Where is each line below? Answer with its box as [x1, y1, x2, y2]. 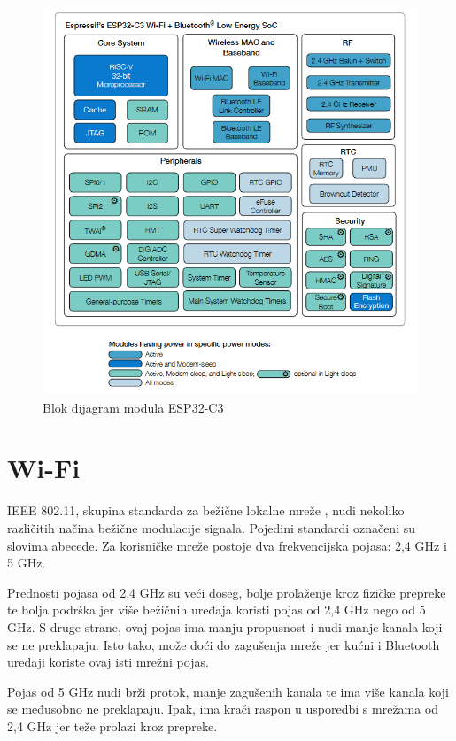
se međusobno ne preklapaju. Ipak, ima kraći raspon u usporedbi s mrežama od [7, 699, 439, 718]
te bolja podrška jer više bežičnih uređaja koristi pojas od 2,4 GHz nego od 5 [7, 600, 426, 619]
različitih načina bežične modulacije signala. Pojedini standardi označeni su [7, 518, 415, 536]
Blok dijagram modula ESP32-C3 [43, 398, 224, 416]
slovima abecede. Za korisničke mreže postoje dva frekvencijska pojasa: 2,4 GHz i [7, 536, 447, 554]
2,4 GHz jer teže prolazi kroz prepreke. [7, 716, 218, 735]
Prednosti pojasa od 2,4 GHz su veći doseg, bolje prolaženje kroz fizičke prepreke [7, 583, 446, 601]
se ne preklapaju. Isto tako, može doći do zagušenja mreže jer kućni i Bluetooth [7, 635, 440, 653]
